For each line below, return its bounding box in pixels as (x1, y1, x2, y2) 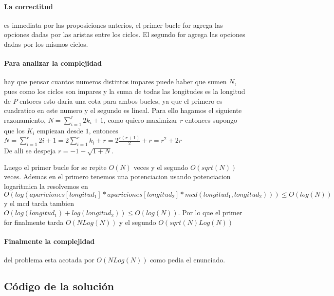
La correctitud (4, 1, 53, 11)
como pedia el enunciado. (150, 255, 225, 265)
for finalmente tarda (4, 217, 64, 227)
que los (4, 125, 25, 135)
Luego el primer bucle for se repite (4, 162, 107, 172)
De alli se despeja (4, 146, 56, 156)
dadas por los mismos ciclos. (4, 38, 88, 49)
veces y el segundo (133, 162, 188, 172)
